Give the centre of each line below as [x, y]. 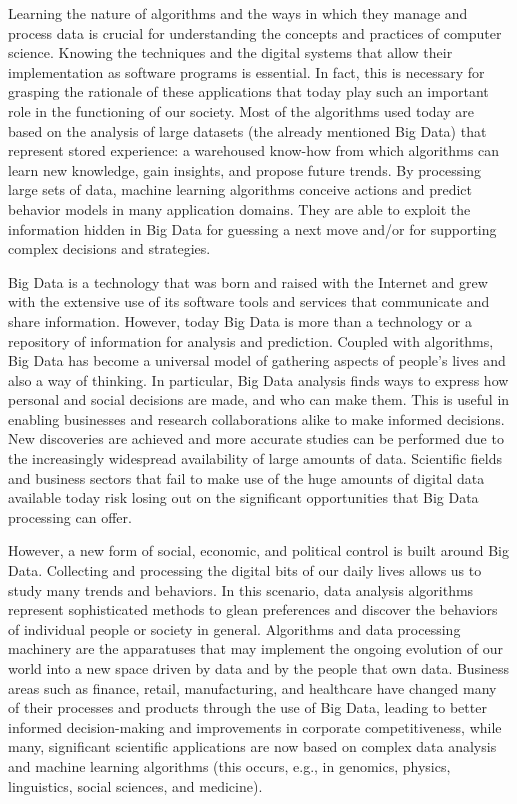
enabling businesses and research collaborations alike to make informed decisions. [256, 418]
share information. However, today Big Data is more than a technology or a [240, 320]
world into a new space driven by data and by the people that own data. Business [259, 668]
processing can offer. [70, 516]
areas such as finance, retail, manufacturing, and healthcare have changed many [252, 687]
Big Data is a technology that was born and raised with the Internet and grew [248, 281]
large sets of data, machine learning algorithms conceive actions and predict [240, 189]
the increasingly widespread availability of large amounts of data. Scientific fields [255, 458]
